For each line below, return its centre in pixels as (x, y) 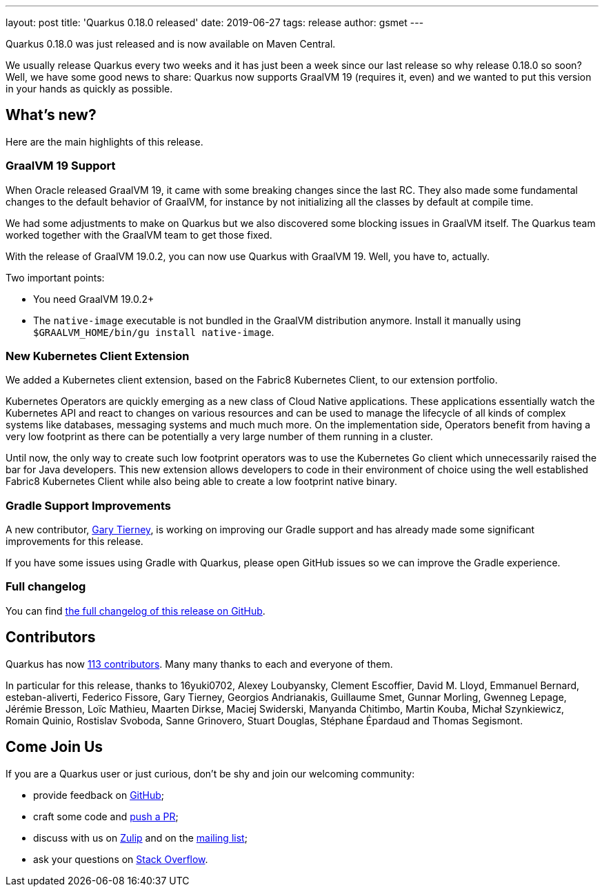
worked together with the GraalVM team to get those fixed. (139, 235)
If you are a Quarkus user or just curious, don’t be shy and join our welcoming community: (210, 773)
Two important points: (55, 277)
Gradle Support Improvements (88, 505)
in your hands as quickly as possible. (89, 89)
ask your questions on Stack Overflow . (121, 859)
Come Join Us (54, 747)
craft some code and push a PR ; (106, 816)
